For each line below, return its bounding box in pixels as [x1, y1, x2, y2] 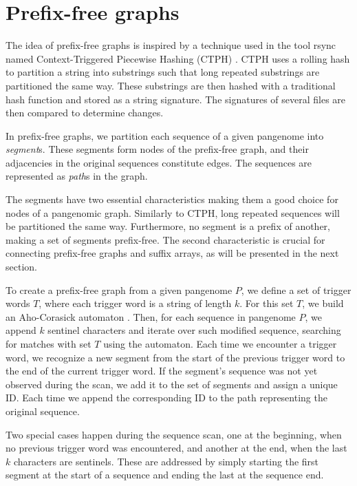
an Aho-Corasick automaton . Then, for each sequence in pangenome [6, 309, 296, 324]
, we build [302, 296, 344, 310]
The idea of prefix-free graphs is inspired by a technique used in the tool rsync [6, 38, 336, 52]
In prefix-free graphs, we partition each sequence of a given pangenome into [6, 128, 324, 142]
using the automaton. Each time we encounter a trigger [103, 337, 337, 350]
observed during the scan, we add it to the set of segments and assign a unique [6, 377, 338, 391]
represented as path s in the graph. [6, 169, 148, 183]
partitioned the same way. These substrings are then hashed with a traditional [6, 78, 336, 92]
